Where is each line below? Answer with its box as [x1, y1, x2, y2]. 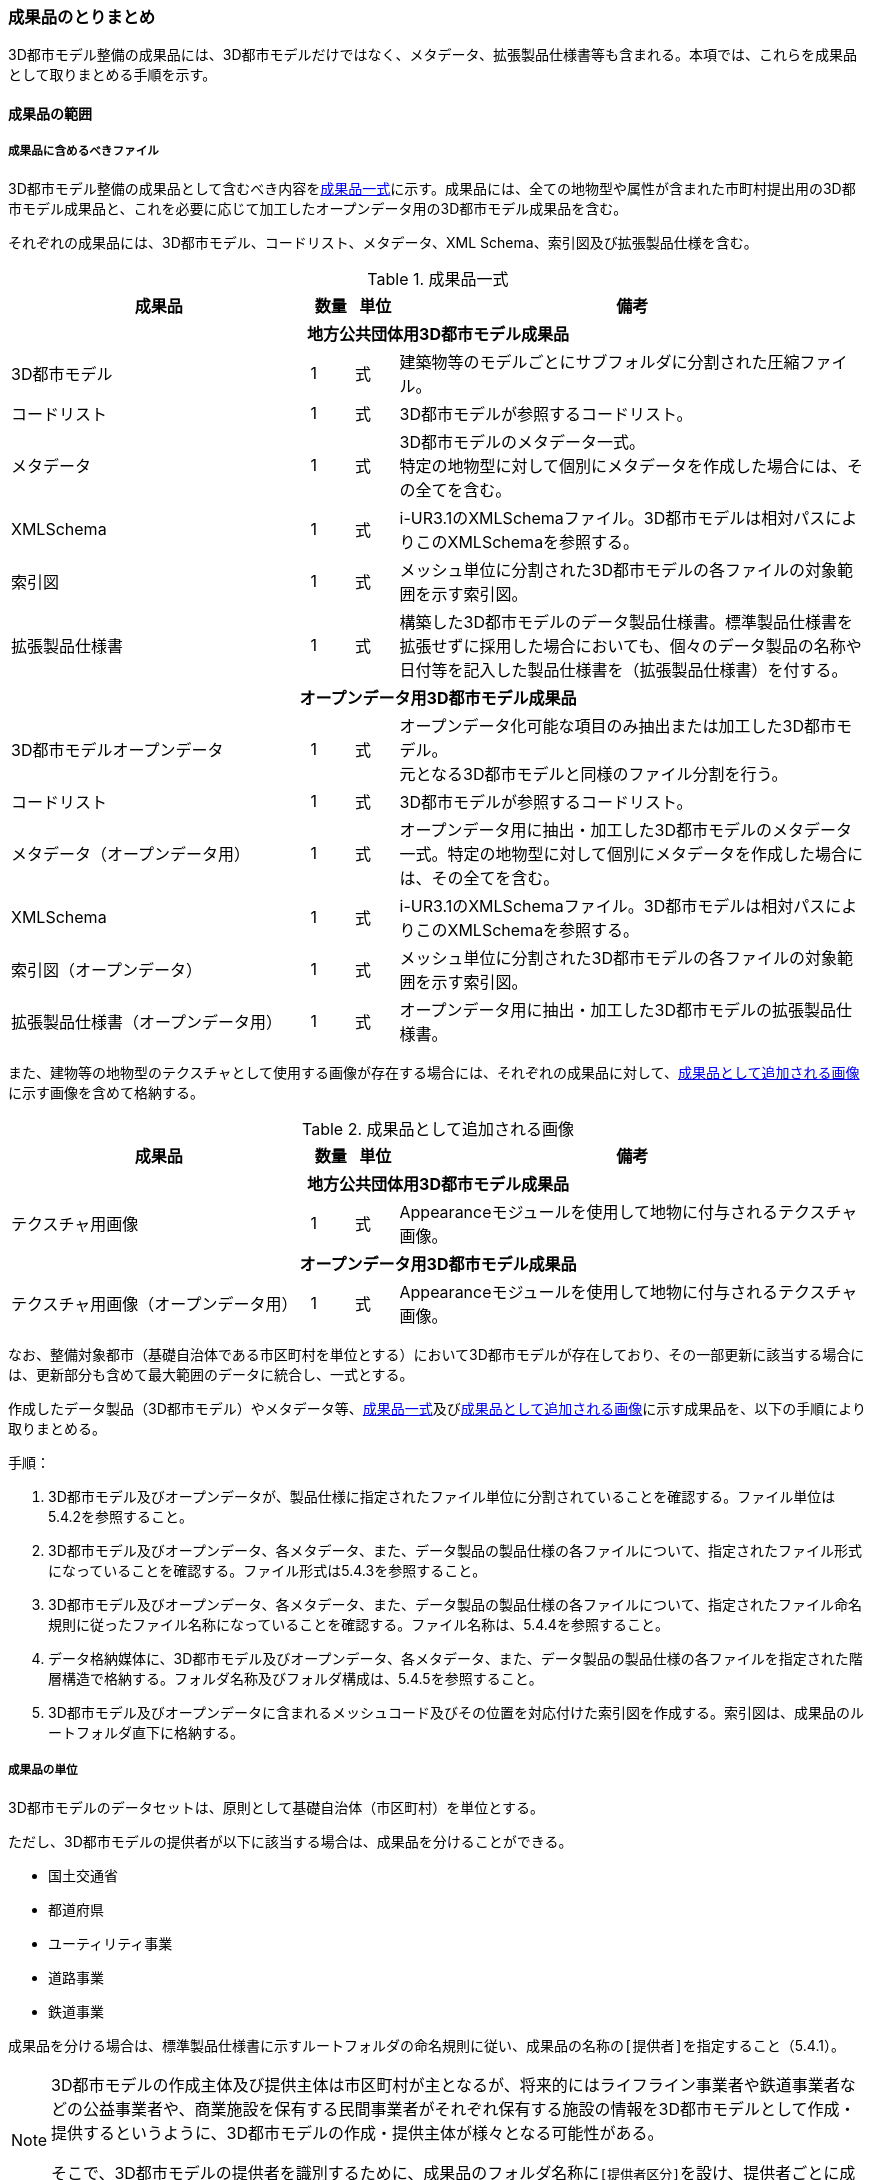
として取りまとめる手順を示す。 [8, 66, 217, 84]
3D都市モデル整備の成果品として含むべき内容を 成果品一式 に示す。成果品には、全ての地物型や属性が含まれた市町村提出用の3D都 [8, 179, 856, 197]
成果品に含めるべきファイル [8, 144, 159, 159]
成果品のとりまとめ [8, 7, 156, 27]
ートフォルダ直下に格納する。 [48, 1723, 244, 1741]
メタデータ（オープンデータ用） [11, 843, 251, 864]
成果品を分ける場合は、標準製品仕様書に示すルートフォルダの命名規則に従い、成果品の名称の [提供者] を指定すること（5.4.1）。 [8, 2036, 845, 2054]
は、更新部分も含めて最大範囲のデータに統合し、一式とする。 [8, 1365, 414, 1383]
